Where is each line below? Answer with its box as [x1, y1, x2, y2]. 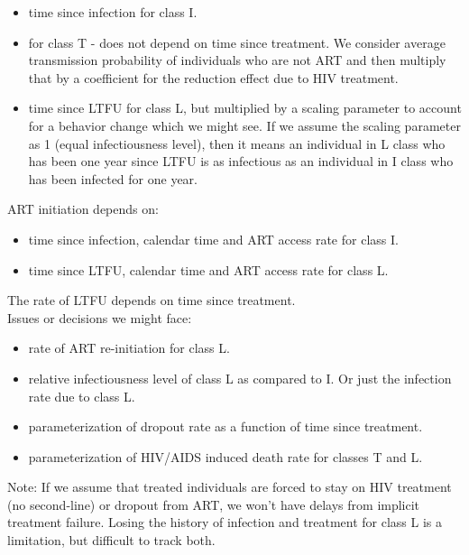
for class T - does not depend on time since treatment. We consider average [28, 32, 446, 51]
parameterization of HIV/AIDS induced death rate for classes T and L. [28, 447, 423, 466]
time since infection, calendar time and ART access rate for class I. [28, 229, 399, 248]
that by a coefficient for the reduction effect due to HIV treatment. [28, 68, 399, 87]
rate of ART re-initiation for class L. [28, 338, 230, 357]
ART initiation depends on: [7, 199, 159, 218]
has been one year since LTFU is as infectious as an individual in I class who [28, 152, 454, 171]
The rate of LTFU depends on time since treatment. [7, 291, 296, 310]
